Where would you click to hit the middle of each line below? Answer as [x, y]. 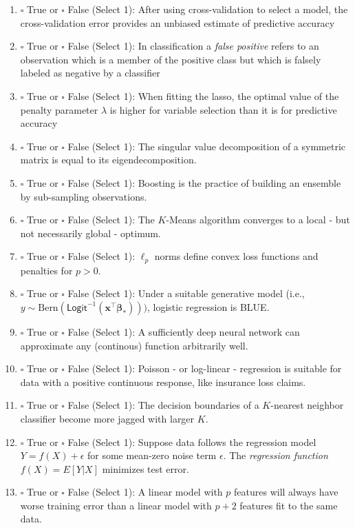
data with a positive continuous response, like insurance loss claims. [163, 382]
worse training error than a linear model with [116, 505]
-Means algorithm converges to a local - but [258, 220]
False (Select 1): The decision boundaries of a [163, 405]
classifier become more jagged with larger [107, 418]
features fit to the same [289, 505]
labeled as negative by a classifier [90, 73]
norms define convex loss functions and [236, 256]
